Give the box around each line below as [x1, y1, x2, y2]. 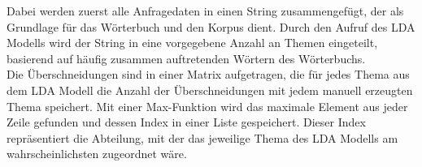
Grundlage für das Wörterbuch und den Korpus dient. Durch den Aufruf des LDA [7, 18, 415, 35]
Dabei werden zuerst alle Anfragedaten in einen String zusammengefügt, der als [7, 2, 404, 19]
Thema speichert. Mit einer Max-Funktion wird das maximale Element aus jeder [7, 97, 408, 114]
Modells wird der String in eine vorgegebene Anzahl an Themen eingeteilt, [7, 34, 378, 51]
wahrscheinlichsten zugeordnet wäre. [7, 145, 187, 162]
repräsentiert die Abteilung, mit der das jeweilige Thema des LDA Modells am [7, 129, 398, 146]
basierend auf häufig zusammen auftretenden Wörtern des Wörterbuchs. [7, 49, 366, 66]
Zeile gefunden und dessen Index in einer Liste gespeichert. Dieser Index [7, 113, 366, 131]
